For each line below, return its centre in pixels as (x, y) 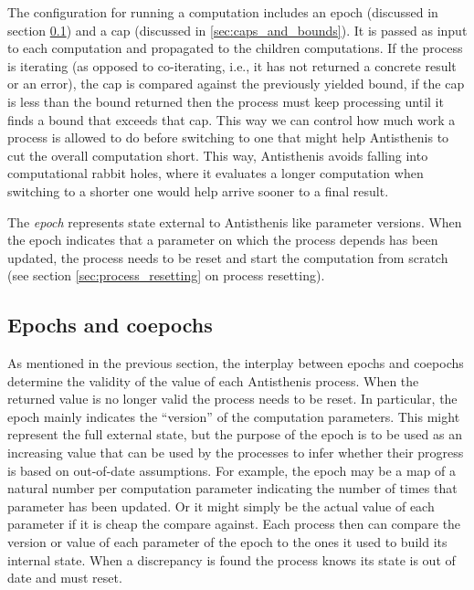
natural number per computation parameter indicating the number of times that (232, 488)
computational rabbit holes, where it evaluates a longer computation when (216, 173)
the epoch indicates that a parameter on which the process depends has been (223, 240)
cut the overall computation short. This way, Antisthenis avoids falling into (218, 155)
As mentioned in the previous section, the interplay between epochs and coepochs (236, 363)
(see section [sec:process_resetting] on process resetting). (166, 275)
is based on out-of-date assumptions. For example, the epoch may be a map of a (232, 470)
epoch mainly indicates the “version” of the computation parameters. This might (234, 416)
